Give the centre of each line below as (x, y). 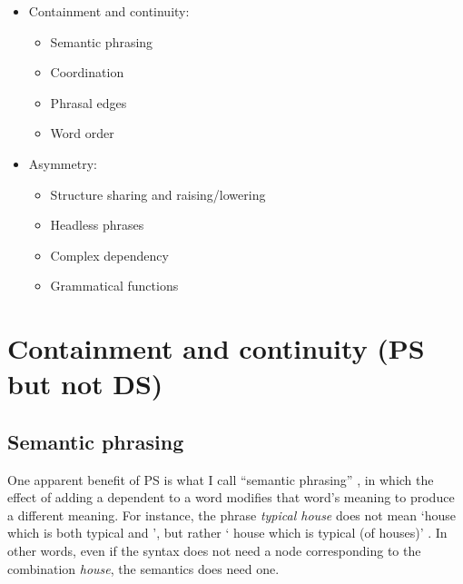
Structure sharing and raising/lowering (158, 194)
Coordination (87, 72)
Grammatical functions (114, 286)
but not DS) (85, 384)
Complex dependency (109, 255)
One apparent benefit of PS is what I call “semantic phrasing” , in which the (221, 479)
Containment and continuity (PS (216, 348)
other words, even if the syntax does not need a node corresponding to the (214, 551)
